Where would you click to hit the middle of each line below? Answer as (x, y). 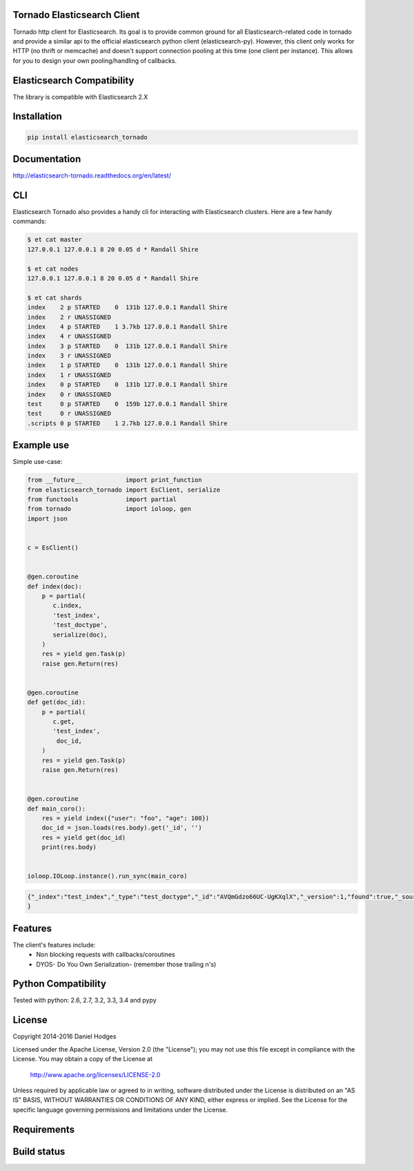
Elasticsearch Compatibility (73, 80)
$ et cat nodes (53, 269)
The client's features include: (54, 945)
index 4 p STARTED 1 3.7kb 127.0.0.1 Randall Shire (127, 327)
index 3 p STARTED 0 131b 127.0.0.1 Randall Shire (127, 346)
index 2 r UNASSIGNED (69, 317)
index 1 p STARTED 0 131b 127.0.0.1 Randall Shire (127, 365)
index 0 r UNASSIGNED (69, 394)
